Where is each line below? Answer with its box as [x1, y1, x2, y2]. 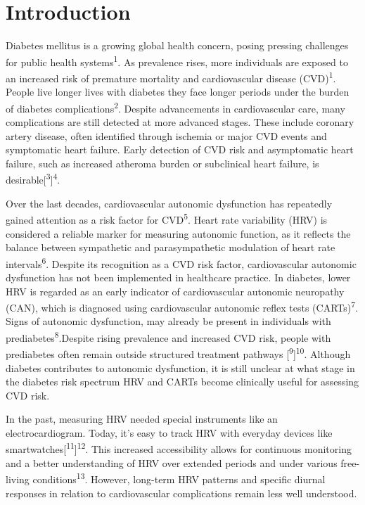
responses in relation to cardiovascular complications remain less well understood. [6, 485, 357, 500]
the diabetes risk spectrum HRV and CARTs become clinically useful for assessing [6, 374, 359, 389]
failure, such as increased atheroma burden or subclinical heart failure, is [6, 155, 319, 170]
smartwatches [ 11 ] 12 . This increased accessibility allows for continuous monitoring [6, 440, 352, 456]
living [6, 471, 30, 486]
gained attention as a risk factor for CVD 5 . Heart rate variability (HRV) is [6, 210, 328, 226]
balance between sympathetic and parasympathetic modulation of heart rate [6, 240, 335, 255]
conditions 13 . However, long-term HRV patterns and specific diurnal [32, 470, 326, 486]
